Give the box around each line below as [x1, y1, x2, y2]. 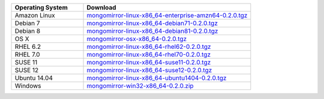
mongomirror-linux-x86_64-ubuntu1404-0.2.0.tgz [86, 74, 227, 82]
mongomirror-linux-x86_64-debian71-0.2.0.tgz [86, 19, 218, 27]
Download [86, 4, 116, 11]
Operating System [14, 4, 68, 11]
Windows [14, 82, 41, 89]
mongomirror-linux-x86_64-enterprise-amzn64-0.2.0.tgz [86, 11, 248, 19]
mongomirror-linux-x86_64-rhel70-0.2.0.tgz [86, 51, 211, 58]
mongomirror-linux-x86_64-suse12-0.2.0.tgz [86, 66, 212, 74]
